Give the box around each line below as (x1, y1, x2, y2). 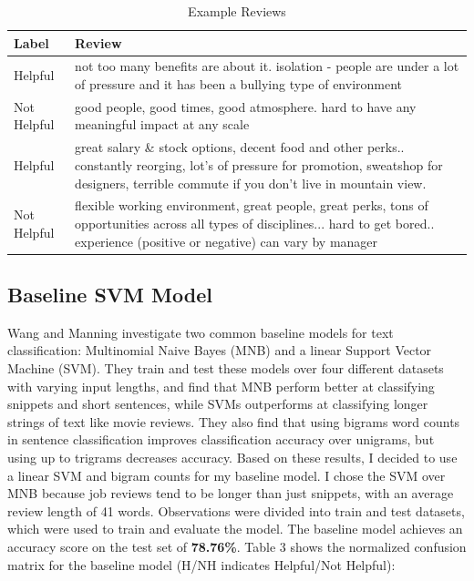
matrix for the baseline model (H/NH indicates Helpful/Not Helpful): (7, 555, 396, 574)
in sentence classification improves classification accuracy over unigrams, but (7, 430, 435, 449)
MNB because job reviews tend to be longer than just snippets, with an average (7, 484, 454, 503)
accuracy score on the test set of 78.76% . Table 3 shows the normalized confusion (7, 536, 467, 556)
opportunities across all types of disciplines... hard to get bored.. (75, 213, 435, 232)
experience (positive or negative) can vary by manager (75, 231, 378, 250)
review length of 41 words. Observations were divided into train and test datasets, (7, 501, 465, 520)
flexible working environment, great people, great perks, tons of (75, 196, 428, 215)
